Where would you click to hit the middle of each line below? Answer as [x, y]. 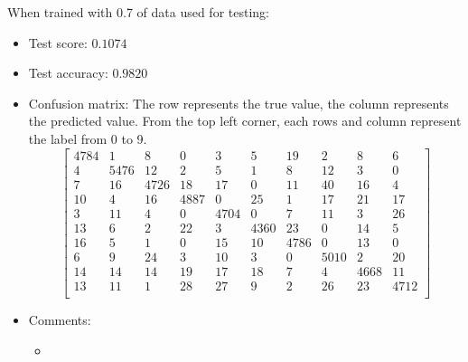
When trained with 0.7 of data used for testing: [138, 12]
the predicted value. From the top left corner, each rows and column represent [245, 121]
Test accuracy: [68, 73]
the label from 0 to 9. [88, 138]
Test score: [58, 42]
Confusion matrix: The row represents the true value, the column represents [239, 103]
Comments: [60, 319]
